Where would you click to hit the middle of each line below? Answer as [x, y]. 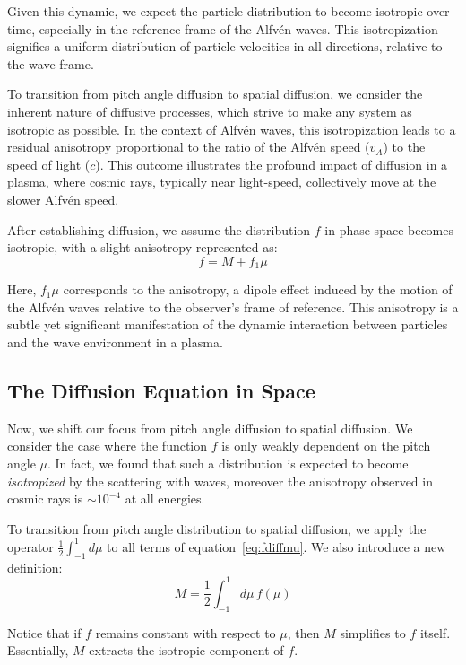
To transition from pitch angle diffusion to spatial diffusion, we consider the [215, 94]
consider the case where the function [108, 446]
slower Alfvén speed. [63, 199]
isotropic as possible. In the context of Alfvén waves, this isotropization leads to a [232, 129]
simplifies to [373, 632]
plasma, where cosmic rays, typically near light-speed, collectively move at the [222, 182]
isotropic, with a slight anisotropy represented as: [142, 247]
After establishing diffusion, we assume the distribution [159, 229]
